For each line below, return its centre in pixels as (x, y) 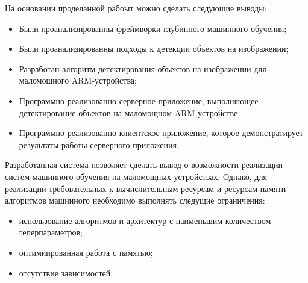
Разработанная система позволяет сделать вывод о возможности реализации (144, 165)
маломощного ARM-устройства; (78, 80)
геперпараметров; (51, 232)
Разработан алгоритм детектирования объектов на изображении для (143, 68)
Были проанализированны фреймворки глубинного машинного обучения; (153, 28)
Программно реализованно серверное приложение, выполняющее (139, 100)
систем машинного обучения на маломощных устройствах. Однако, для (136, 176)
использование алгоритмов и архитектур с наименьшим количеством (145, 220)
